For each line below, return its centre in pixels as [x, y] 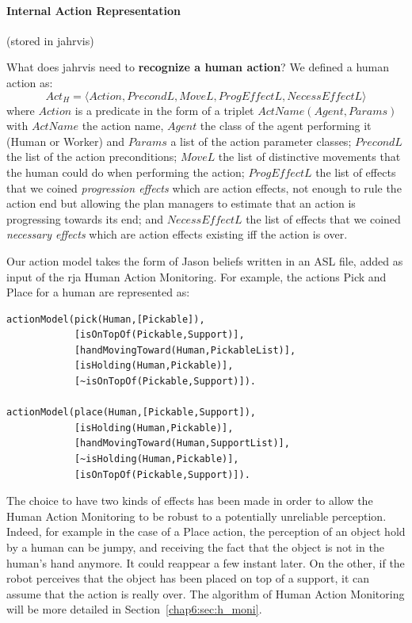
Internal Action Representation [93, 10]
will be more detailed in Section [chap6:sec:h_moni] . [134, 609]
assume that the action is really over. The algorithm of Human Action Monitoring [206, 593]
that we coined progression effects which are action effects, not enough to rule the [204, 187]
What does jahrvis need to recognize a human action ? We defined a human [198, 67]
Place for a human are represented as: [98, 292]
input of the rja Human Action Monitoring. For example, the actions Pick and [196, 276]
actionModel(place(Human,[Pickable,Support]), [131, 413]
